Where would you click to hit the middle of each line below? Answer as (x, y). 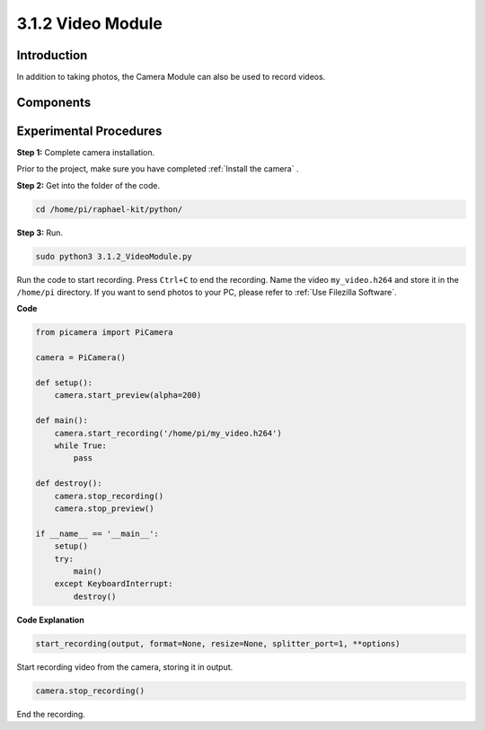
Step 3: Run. (40, 233)
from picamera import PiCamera (105, 333)
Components (54, 102)
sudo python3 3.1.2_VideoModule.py (114, 256)
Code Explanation (50, 620)
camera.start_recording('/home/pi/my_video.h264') (168, 433)
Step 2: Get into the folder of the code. (88, 185)
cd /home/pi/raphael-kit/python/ (109, 209)
